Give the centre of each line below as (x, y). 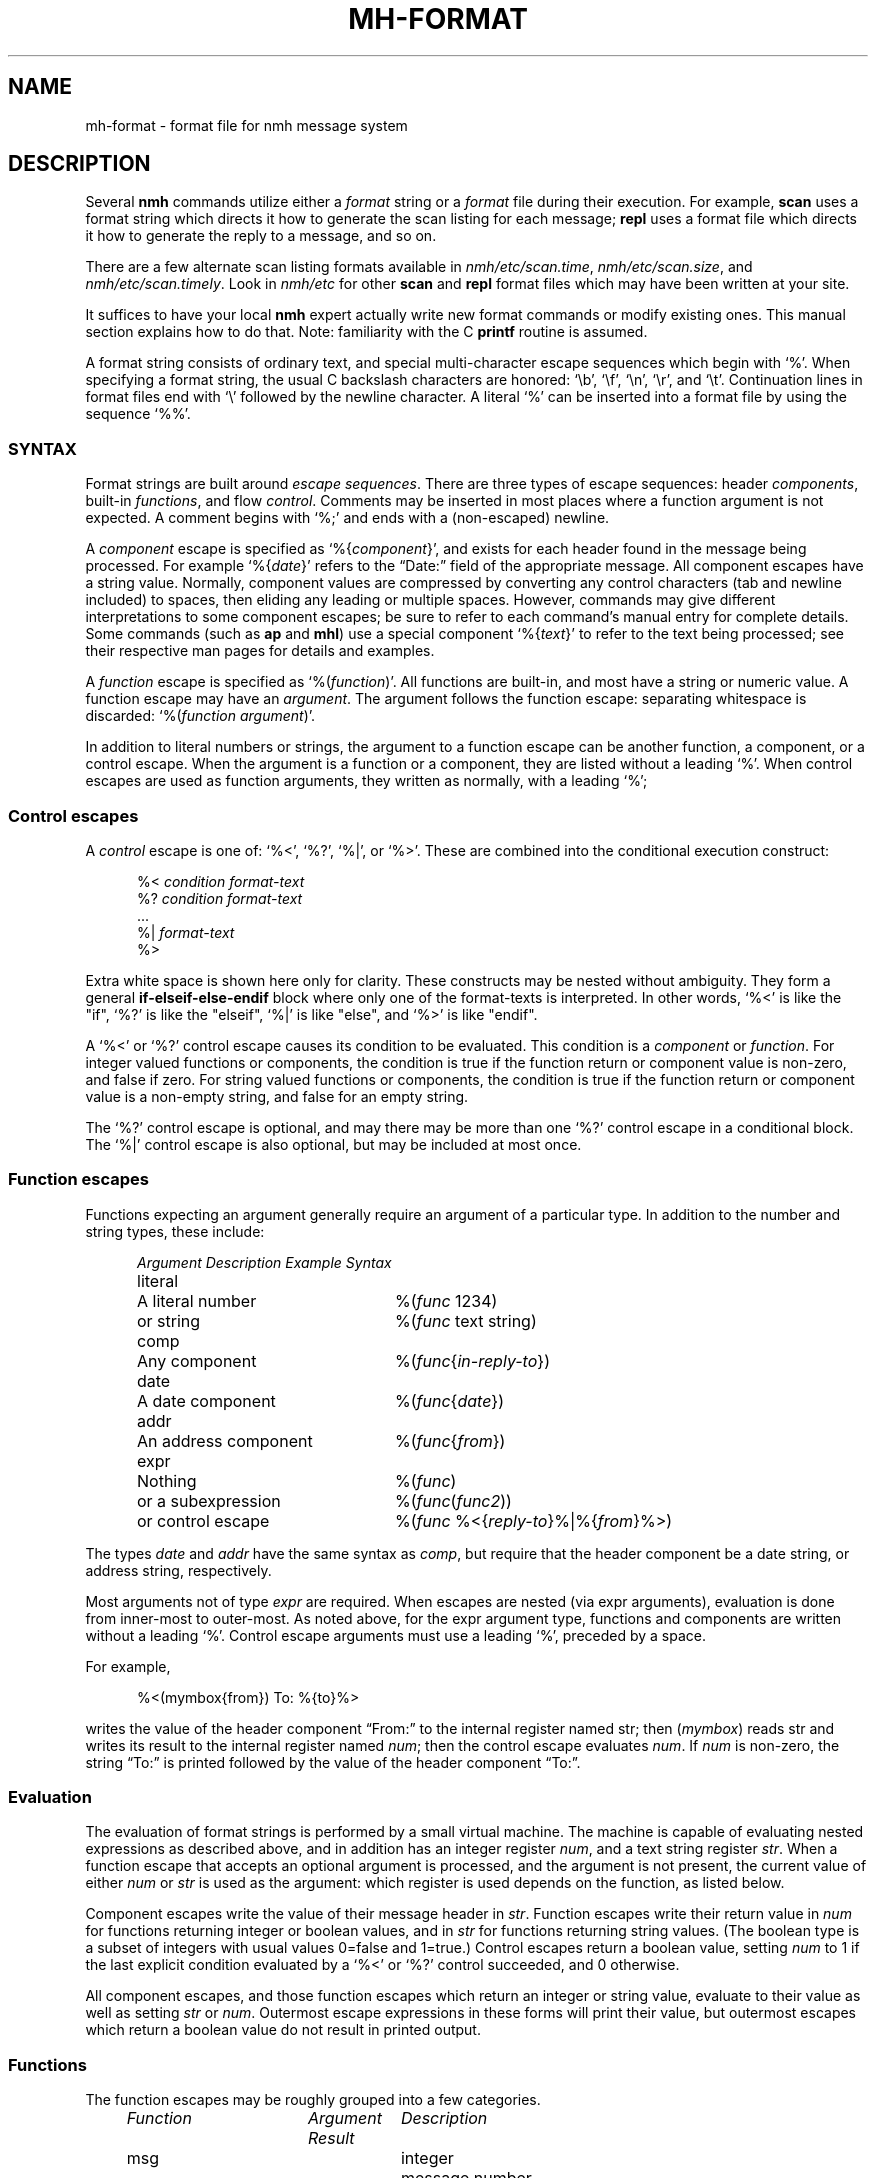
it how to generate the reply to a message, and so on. (261, 236)
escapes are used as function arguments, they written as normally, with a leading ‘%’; (366, 781)
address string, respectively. (178, 1570)
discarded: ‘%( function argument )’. (200, 716)
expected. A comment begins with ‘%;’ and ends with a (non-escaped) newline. (347, 518)
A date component (206, 1400)
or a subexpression (209, 1500)
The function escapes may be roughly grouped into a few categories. (313, 2100)
